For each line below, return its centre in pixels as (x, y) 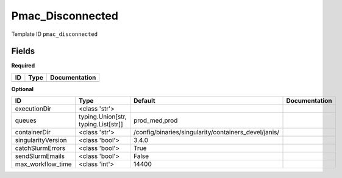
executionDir (33, 109)
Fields (23, 51)
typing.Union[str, (103, 117)
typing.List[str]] (101, 125)
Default (144, 101)
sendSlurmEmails (40, 156)
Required (23, 66)
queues (26, 120)
